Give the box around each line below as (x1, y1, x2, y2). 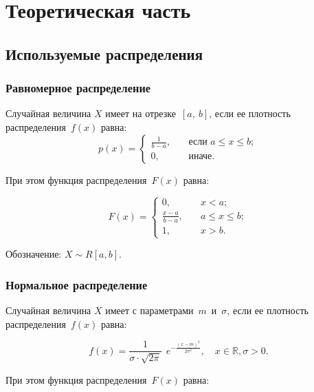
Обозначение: (5, 247, 62, 261)
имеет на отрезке (105, 106, 176, 121)
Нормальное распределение (5, 276, 148, 293)
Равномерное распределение (5, 79, 151, 96)
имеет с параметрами (105, 302, 194, 317)
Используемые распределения (5, 43, 203, 64)
